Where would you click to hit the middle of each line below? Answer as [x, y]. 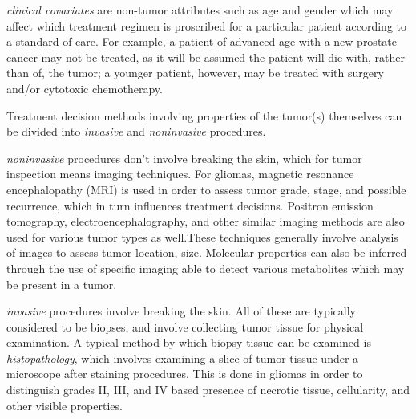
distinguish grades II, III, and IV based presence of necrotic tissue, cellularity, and [208, 390]
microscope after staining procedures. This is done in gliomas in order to [185, 374]
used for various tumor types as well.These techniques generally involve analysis [202, 236]
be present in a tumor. [62, 284]
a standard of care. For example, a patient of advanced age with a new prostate [202, 41]
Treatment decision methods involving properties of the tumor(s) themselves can [204, 115]
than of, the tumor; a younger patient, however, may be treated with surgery [195, 73]
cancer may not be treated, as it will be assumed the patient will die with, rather [206, 57]
